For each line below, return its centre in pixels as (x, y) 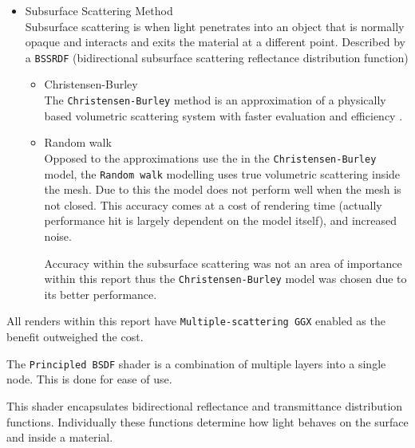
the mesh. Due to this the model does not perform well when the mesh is (223, 189)
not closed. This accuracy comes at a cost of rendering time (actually (213, 204)
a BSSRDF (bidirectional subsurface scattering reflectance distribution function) (217, 57)
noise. (58, 236)
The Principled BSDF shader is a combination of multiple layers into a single (196, 363)
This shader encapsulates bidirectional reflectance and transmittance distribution (205, 405)
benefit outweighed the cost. (75, 337)
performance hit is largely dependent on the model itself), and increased (220, 220)
